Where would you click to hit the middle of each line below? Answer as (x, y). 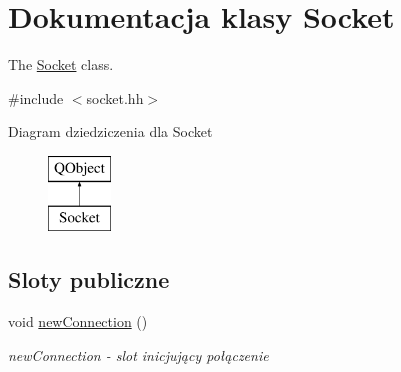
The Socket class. (61, 64)
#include (36, 97)
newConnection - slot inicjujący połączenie (138, 354)
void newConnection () (78, 321)
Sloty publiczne (89, 279)
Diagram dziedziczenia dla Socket (110, 131)
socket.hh (115, 97)
